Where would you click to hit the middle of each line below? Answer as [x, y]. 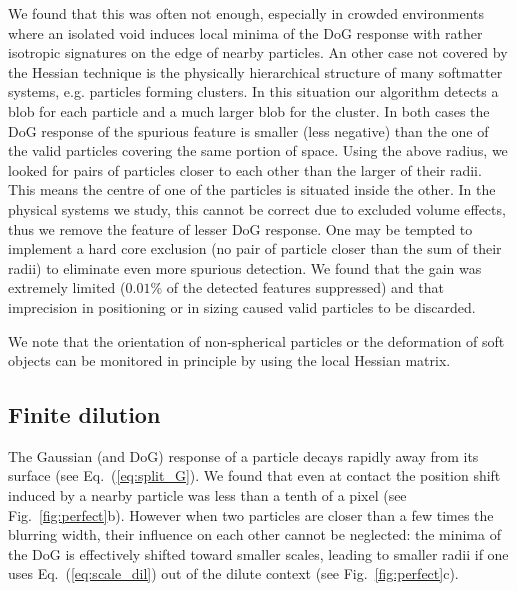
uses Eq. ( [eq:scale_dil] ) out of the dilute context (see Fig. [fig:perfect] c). [233, 573]
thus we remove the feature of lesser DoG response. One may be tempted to [240, 228]
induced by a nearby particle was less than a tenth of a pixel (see [207, 495]
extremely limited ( [67, 287]
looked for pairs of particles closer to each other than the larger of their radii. [245, 169]
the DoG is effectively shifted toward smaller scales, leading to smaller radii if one [258, 553]
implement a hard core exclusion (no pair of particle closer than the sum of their [255, 248]
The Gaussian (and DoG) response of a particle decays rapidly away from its [243, 455]
